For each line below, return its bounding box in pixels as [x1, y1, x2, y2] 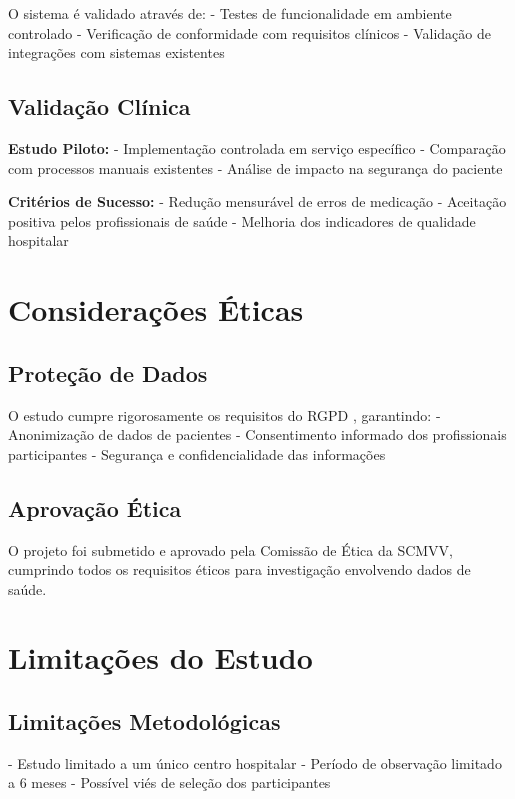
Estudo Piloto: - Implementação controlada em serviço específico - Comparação [8, 137, 506, 158]
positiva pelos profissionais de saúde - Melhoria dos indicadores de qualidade [8, 210, 476, 231]
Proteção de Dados [8, 357, 208, 388]
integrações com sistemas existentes [8, 42, 225, 63]
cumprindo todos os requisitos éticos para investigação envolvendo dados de [8, 559, 471, 580]
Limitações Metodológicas [8, 706, 281, 737]
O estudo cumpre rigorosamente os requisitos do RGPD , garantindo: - [8, 404, 441, 425]
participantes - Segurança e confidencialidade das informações [8, 443, 386, 464]
